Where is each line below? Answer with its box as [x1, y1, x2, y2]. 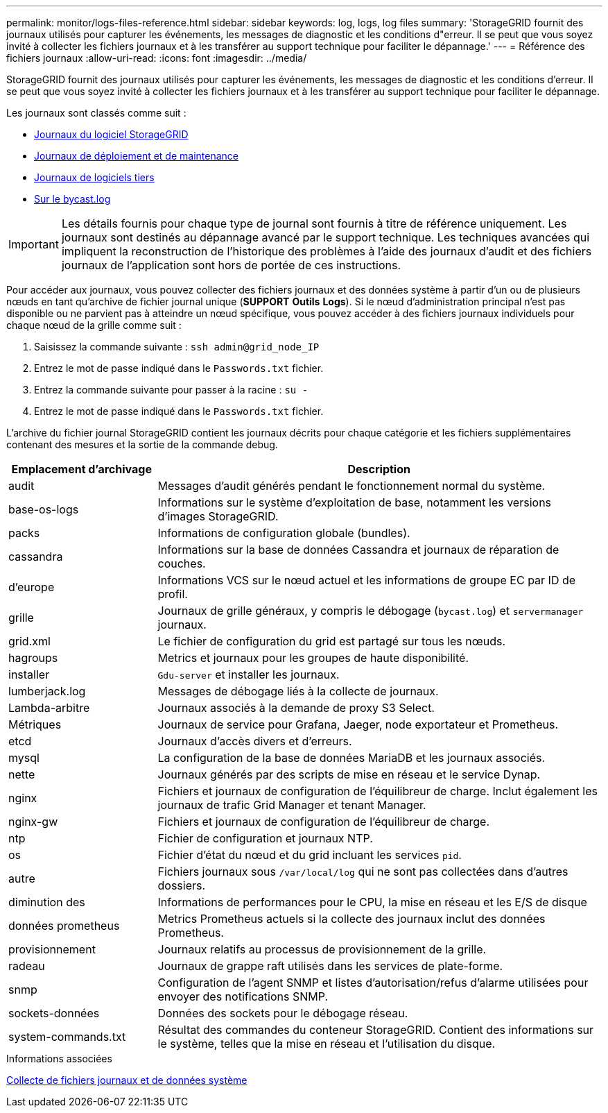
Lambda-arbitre [8, 701, 90, 715]
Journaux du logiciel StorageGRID [34, 128, 189, 140]
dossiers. [157, 878, 206, 892]
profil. [157, 587, 188, 601]
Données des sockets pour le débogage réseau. [157, 1006, 408, 1020]
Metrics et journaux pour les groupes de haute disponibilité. [157, 651, 469, 665]
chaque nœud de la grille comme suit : [6, 319, 182, 331]
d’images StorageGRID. [157, 509, 279, 523]
